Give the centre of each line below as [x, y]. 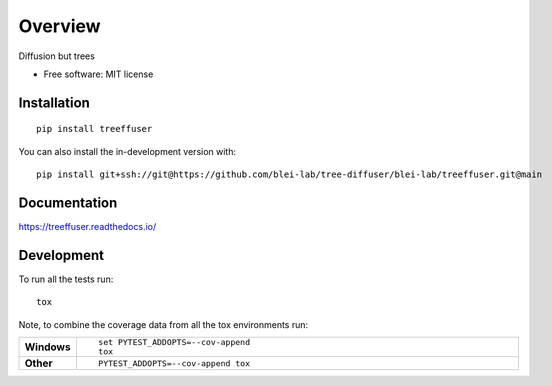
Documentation [68, 202]
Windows [47, 347]
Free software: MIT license [98, 74]
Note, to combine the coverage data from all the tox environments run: [163, 324]
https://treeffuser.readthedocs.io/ [87, 227]
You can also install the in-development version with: [127, 151]
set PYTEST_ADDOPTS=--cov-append [174, 342]
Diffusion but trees [56, 56]
